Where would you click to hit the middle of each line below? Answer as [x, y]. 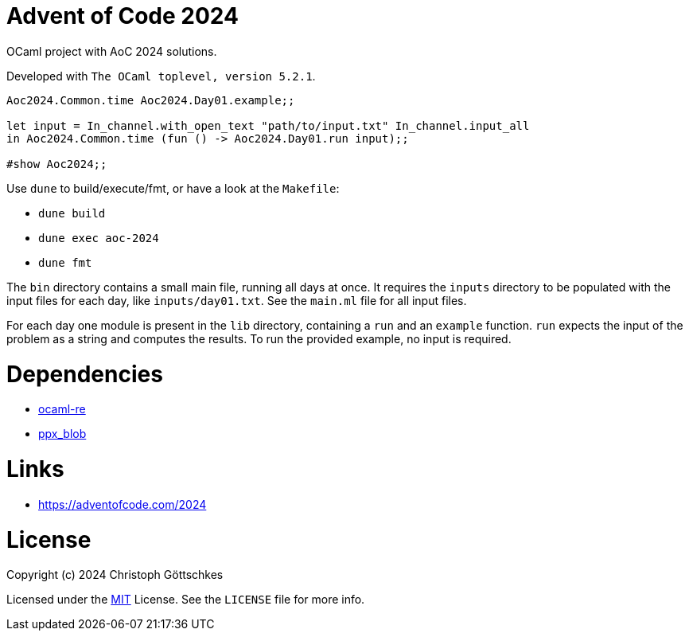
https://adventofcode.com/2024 [123, 504]
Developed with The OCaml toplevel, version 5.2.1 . [161, 76]
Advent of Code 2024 [123, 16]
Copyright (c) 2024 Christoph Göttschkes [115, 575]
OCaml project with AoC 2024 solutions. [112, 51]
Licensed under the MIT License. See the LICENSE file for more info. [186, 600]
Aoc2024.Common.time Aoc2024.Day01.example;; [151, 100]
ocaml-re [62, 409]
